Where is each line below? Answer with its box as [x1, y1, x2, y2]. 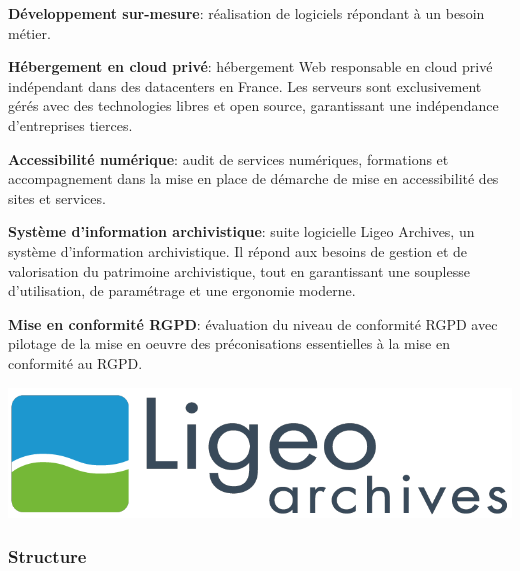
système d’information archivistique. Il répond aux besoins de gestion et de [8, 240, 468, 261]
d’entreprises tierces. [8, 114, 133, 135]
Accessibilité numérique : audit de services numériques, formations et [8, 148, 449, 169]
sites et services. [8, 187, 106, 208]
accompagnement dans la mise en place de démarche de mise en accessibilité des [8, 168, 499, 189]
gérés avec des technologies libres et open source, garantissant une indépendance [8, 95, 499, 116]
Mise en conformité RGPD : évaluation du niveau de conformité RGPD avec [8, 313, 498, 334]
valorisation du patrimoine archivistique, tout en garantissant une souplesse [8, 260, 470, 281]
